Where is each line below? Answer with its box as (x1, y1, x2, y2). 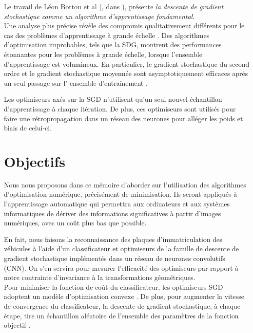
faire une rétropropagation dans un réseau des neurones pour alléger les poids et (4, 113, 243, 123)
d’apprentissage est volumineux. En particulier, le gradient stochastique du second (4, 58, 250, 69)
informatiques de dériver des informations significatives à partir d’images (4, 208, 221, 218)
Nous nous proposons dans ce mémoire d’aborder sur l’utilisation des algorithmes (4, 179, 246, 189)
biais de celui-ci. (4, 123, 52, 133)
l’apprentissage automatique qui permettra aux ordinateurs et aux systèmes (4, 199, 230, 209)
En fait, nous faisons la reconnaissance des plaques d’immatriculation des (4, 234, 222, 244)
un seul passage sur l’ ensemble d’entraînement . (4, 77, 148, 88)
